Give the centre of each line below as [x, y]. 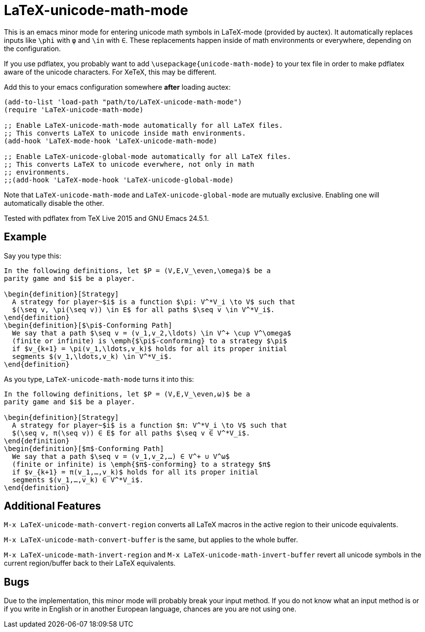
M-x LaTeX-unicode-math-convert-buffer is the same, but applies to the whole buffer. [151, 540]
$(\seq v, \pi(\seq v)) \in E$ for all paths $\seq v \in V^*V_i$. [143, 309]
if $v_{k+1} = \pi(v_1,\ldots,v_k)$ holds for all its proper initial [149, 348]
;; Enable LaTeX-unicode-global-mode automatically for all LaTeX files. [148, 156]
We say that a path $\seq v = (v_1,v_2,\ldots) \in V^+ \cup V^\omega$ [152, 333]
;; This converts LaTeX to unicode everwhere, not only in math [129, 164]
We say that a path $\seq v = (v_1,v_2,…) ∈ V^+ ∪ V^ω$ [121, 456]
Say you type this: [33, 256]
